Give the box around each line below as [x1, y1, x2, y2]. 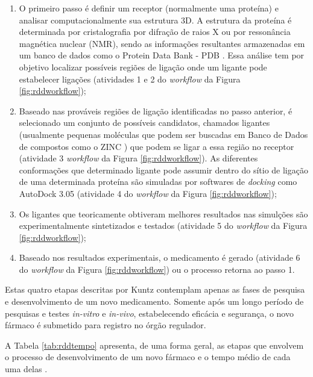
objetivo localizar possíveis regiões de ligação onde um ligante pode [19, 60, 267, 73]
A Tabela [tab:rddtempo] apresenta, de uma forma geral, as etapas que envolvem [5, 338, 304, 351]
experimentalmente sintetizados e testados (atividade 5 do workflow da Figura [19, 219, 308, 232]
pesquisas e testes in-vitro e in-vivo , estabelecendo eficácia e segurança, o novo [5, 307, 294, 319]
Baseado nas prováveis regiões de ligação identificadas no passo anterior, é [19, 104, 292, 117]
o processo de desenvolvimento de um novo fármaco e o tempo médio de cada [5, 351, 291, 363]
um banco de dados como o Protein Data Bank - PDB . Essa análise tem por [19, 49, 305, 61]
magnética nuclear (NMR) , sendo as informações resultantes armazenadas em [19, 37, 305, 49]
